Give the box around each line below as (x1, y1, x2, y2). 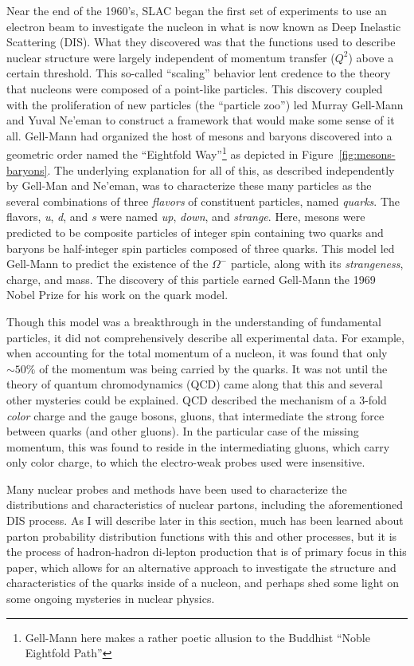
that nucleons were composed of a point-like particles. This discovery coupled (6, 80, 383, 97)
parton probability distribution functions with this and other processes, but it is (6, 527, 397, 544)
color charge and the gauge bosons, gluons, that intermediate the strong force (6, 407, 385, 424)
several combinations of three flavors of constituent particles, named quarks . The (6, 192, 400, 209)
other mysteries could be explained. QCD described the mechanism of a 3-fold (6, 391, 387, 408)
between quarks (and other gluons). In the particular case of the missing (6, 423, 359, 439)
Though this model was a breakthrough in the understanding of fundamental (6, 313, 381, 329)
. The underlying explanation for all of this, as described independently (47, 161, 395, 178)
